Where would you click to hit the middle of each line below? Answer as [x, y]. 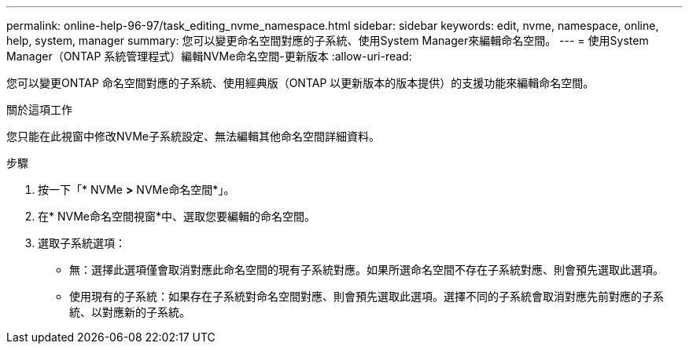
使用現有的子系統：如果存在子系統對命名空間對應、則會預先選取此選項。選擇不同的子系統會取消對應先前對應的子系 [367, 296]
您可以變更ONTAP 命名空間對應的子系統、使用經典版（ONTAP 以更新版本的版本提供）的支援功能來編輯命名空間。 [300, 83]
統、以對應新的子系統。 [130, 312]
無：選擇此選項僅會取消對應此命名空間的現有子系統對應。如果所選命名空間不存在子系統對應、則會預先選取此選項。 [367, 270]
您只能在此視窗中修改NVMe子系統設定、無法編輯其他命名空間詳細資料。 [193, 136]
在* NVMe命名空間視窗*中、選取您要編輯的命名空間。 [177, 216]
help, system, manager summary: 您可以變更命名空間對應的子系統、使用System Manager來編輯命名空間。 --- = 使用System [328, 40]
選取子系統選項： [82, 243]
